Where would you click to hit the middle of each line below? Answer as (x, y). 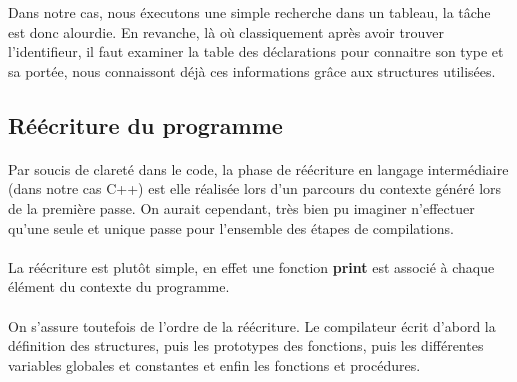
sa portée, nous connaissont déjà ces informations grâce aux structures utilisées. (252, 70)
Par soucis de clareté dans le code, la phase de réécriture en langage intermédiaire (258, 168)
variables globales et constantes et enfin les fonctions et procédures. (214, 364)
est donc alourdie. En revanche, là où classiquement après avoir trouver (226, 31)
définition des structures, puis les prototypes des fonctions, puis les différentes (246, 345)
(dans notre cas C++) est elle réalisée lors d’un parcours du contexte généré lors (255, 188)
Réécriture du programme (145, 124)
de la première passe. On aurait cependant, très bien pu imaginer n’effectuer (241, 207)
